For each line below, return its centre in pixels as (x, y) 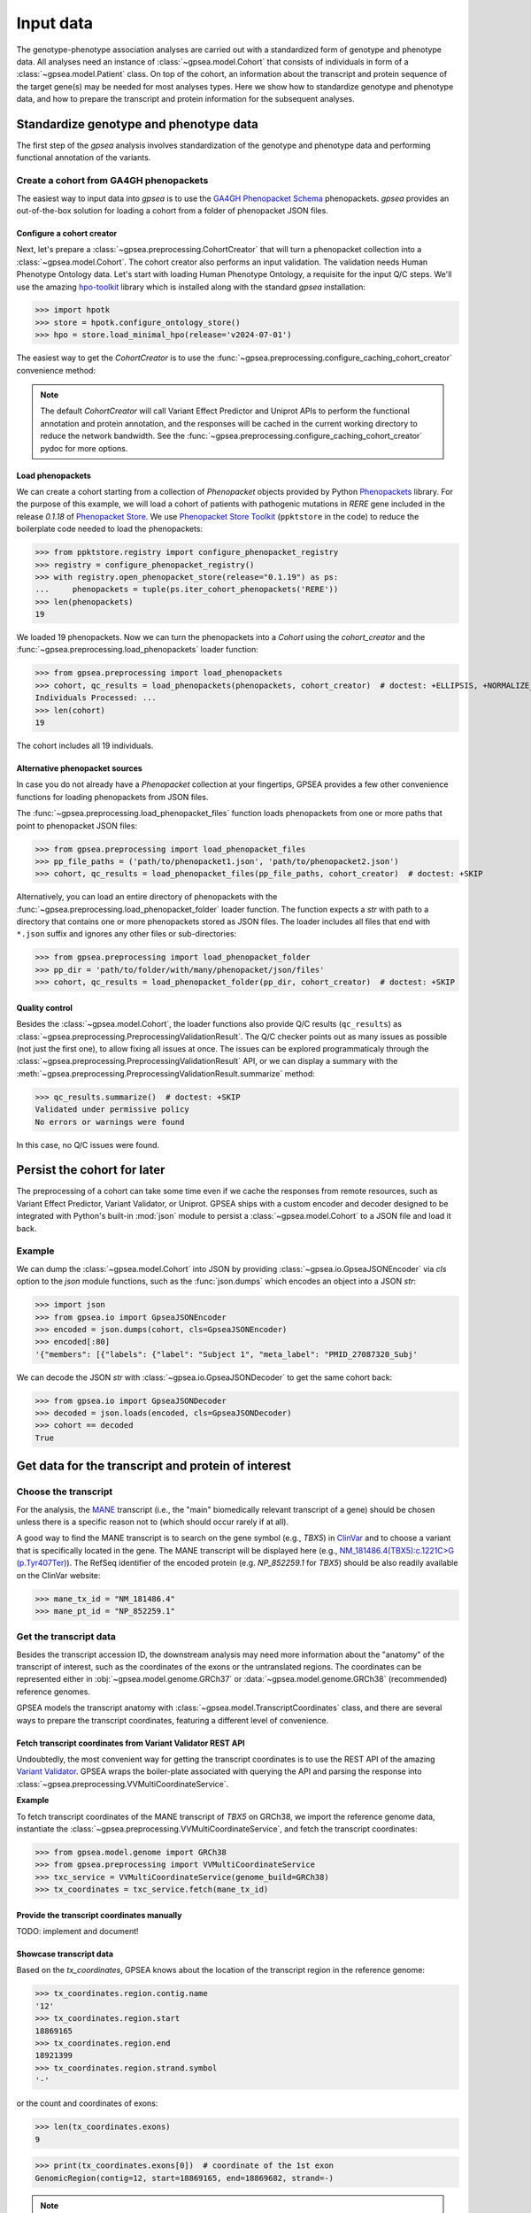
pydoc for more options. (84, 448)
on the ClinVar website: (58, 1575)
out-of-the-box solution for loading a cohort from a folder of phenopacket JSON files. (173, 210)
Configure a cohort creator (67, 233)
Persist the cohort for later (91, 1170)
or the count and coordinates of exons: (87, 2103)
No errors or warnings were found (110, 1122)
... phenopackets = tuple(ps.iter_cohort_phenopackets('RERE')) (187, 590)
